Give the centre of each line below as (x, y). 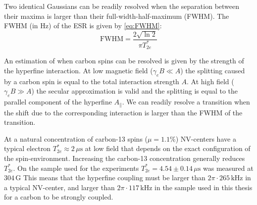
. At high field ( (210, 81)
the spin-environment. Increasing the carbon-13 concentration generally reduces (125, 158)
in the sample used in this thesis (204, 187)
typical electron (27, 148)
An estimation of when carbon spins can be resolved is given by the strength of (124, 61)
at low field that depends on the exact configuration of (168, 148)
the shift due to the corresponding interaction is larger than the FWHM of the (123, 112)
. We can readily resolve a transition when (186, 102)
